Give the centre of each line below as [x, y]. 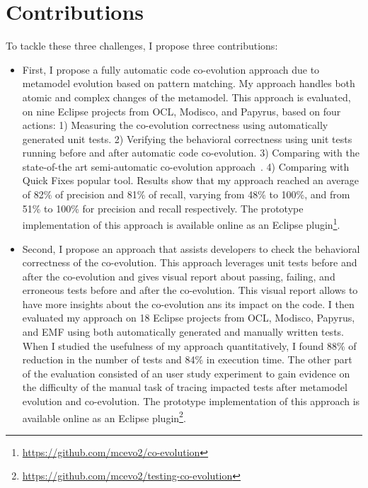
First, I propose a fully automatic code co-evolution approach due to [171, 69]
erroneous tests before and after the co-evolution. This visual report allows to [190, 290]
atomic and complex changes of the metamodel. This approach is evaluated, [186, 97]
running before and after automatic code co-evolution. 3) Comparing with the [191, 153]
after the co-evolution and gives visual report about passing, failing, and [179, 276]
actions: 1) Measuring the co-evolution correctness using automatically [175, 125]
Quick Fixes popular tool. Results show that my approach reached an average [191, 180]
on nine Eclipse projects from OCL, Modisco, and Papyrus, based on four [182, 111]
